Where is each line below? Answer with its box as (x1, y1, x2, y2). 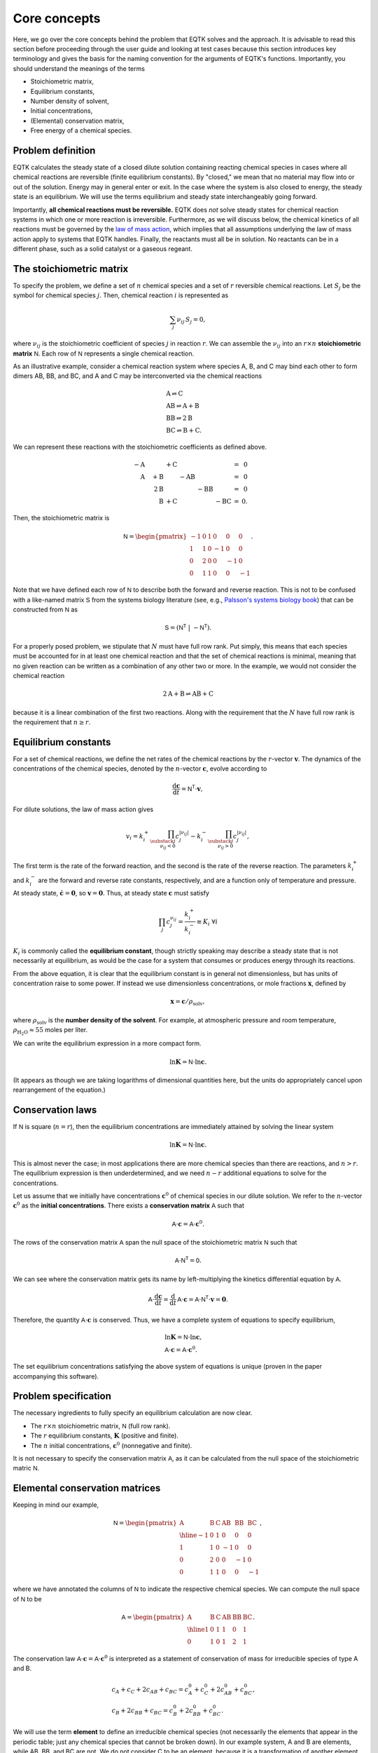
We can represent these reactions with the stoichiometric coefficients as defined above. (13, 442, 267, 452)
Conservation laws (13, 1104, 97, 1116)
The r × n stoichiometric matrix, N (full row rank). (30, 1421, 171, 1430)
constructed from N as (13, 605, 78, 614)
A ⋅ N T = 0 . (174, 1255, 202, 1265)
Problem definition (13, 144, 96, 156)
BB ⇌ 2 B (165, 414, 192, 422)
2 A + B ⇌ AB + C (162, 690, 213, 698)
